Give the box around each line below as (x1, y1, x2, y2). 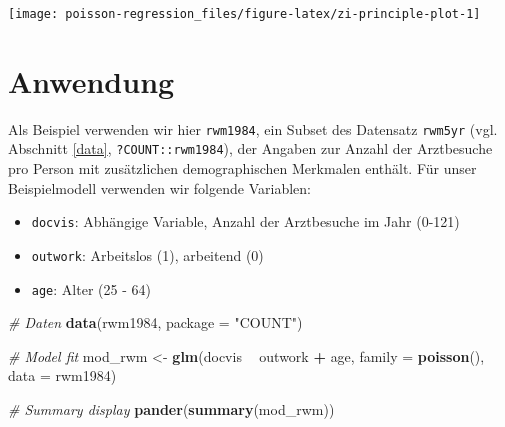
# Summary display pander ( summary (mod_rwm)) (8, 399, 335, 420)
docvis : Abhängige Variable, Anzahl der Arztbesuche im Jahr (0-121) (31, 211, 460, 232)
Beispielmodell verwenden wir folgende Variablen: (8, 177, 311, 198)
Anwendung (8, 60, 175, 101)
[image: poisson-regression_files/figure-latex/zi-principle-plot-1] (8, 7, 481, 21)
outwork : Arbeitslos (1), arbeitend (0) (31, 244, 264, 265)
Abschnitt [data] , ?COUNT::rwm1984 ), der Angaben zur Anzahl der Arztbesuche (8, 138, 493, 159)
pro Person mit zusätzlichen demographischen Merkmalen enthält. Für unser (8, 158, 477, 179)
